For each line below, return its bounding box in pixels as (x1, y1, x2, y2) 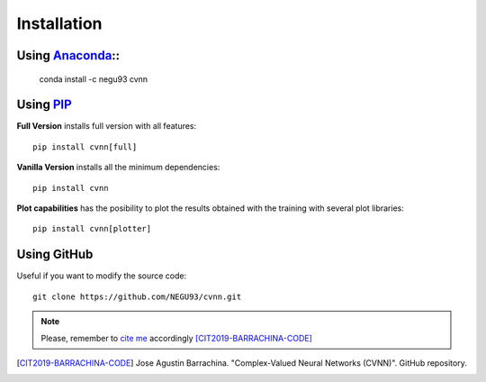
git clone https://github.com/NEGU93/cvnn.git (32, 291, 242, 302)
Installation (16, 14, 103, 33)
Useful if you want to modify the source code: (16, 270, 187, 281)
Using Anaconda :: (16, 48, 121, 63)
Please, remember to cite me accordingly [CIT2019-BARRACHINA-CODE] (40, 332, 312, 343)
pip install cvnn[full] (32, 141, 138, 152)
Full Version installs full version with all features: (16, 121, 197, 132)
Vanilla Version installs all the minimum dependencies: (16, 162, 220, 173)
